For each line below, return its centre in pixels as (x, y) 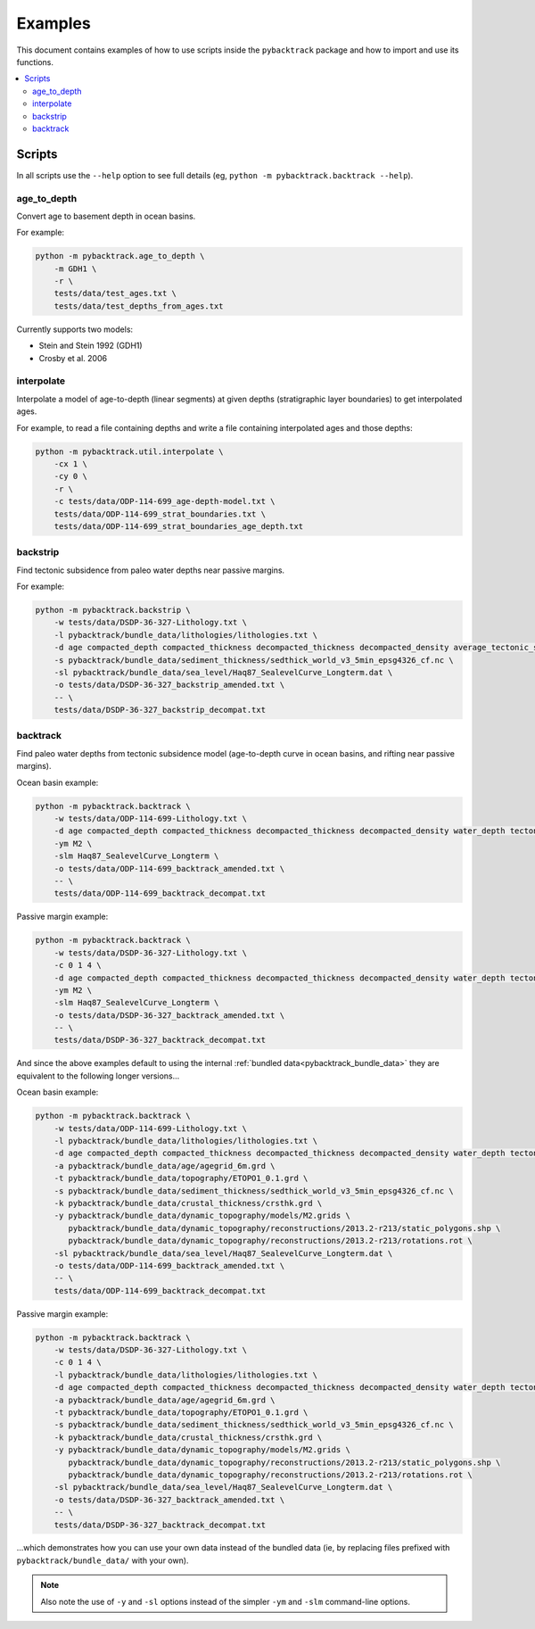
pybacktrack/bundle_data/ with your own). (103, 1560)
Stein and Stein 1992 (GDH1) (91, 346)
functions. (35, 62)
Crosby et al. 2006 (73, 358)
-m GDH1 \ (75, 269)
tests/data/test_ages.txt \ (115, 294)
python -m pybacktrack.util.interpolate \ (129, 451)
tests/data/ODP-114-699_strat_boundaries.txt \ (160, 514)
